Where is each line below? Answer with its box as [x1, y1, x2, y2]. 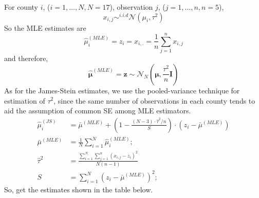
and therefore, [4, 53, 48, 64]
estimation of [4, 95, 45, 106]
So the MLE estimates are [4, 22, 86, 33]
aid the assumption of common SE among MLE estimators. [4, 105, 191, 116]
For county [4, 2, 38, 12]
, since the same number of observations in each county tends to [53, 95, 255, 106]
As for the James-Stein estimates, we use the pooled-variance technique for [4, 85, 240, 95]
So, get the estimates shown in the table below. [4, 184, 153, 194]
